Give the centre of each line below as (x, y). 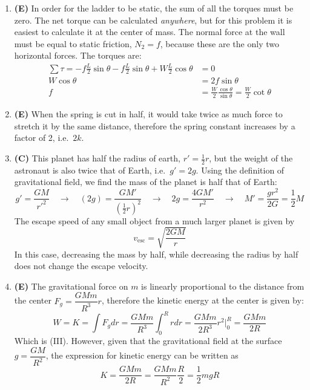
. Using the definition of (240, 170)
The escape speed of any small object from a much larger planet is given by (154, 220)
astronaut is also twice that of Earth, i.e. (90, 170)
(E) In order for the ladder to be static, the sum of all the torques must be (154, 8)
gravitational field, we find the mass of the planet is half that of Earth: (146, 182)
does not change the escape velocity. (81, 266)
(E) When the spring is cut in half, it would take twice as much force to (148, 114)
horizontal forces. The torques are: (78, 55)
